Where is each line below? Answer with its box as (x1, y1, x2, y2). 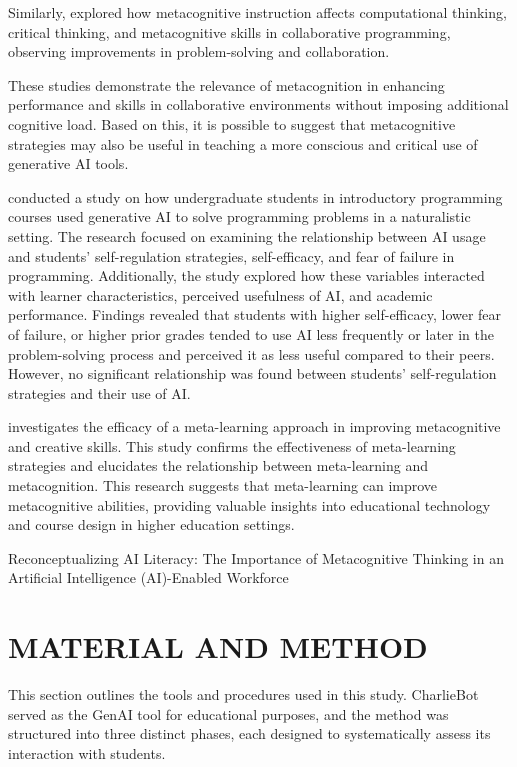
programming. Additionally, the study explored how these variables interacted (8, 265, 485, 286)
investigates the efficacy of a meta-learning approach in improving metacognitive (8, 416, 501, 437)
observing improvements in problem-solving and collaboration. (8, 41, 390, 62)
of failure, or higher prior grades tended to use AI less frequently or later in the (8, 323, 495, 344)
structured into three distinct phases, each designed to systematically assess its (8, 723, 491, 744)
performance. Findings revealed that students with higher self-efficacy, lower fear (8, 304, 502, 325)
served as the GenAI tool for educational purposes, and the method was (8, 703, 449, 724)
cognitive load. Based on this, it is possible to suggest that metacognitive (8, 113, 456, 134)
